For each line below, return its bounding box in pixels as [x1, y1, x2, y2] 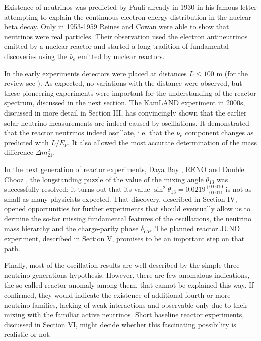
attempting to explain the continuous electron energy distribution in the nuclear [4, 11, 251, 22]
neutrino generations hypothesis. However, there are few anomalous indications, [4, 269, 250, 280]
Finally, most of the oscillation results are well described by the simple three [4, 260, 240, 270]
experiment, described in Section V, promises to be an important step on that [4, 233, 245, 244]
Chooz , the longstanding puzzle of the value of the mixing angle [4, 174, 204, 184]
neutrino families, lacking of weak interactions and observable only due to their [4, 299, 248, 310]
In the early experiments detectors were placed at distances [4, 68, 187, 78]
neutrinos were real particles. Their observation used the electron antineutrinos [4, 31, 248, 41]
